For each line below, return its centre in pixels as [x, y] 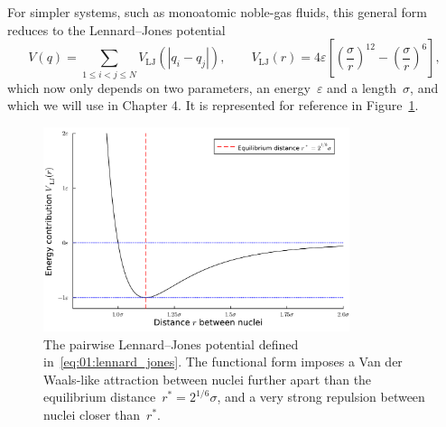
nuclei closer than [92, 414]
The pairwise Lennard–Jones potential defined [171, 343]
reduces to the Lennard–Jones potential [116, 29]
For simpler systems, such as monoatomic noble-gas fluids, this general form [217, 12]
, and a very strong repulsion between [321, 397]
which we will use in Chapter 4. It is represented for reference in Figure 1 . [213, 105]
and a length [362, 87]
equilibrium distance [100, 397]
